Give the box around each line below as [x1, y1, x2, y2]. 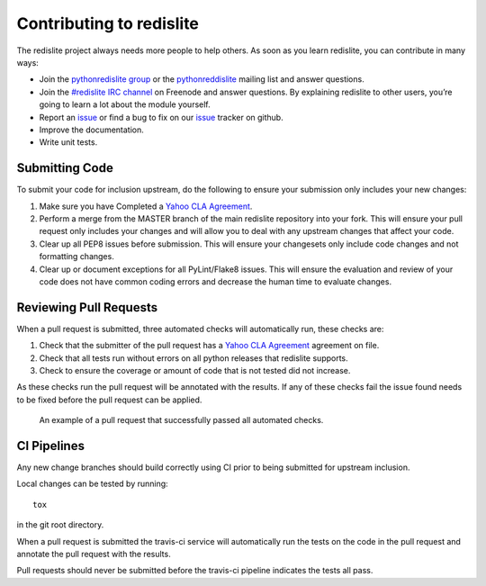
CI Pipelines [16, 437, 85, 454]
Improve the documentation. [39, 124, 144, 135]
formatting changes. [39, 251, 114, 262]
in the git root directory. [16, 519, 104, 530]
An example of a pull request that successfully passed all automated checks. [39, 415, 324, 426]
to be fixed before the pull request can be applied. [16, 394, 202, 405]
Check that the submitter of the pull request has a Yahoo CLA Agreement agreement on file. [39, 340, 380, 351]
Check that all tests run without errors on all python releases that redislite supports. [39, 352, 348, 364]
